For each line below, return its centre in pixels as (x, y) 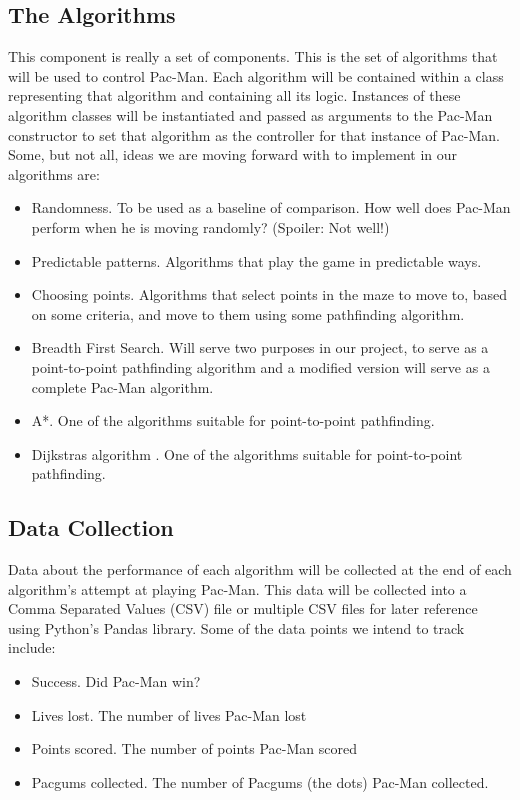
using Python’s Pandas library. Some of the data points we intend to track (236, 627)
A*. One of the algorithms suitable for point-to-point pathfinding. (233, 420)
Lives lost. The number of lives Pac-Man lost (169, 714)
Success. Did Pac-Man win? (116, 681)
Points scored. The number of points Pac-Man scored (194, 748)
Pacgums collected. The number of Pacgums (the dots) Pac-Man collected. (260, 781)
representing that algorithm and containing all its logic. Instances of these (234, 95)
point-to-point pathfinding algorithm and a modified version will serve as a (260, 366)
